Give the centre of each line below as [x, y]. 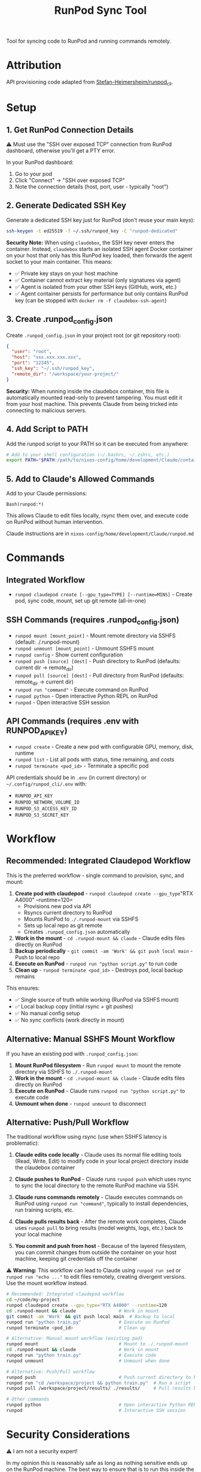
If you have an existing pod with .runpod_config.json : [72, 1053]
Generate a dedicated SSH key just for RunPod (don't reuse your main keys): [100, 220]
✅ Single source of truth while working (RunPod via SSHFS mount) [97, 999]
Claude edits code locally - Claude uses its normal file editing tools [98, 1155]
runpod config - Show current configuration [69, 655]
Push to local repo [37, 957]
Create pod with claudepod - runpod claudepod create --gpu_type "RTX [104, 893]
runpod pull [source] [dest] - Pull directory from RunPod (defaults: [99, 675]
